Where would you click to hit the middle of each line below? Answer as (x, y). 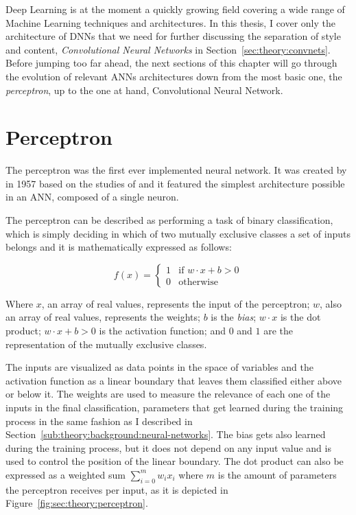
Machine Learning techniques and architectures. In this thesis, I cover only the (170, 22)
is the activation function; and (162, 331)
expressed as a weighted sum (66, 474)
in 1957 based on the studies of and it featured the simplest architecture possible (175, 183)
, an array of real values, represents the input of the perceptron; (176, 303)
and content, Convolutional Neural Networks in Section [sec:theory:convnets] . (168, 49)
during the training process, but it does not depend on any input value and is (168, 447)
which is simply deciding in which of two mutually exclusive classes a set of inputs (178, 233)
